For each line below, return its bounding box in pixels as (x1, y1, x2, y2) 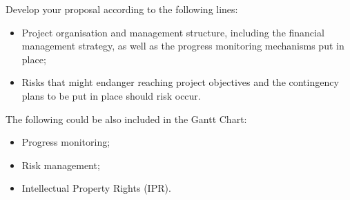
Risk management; (21, 157, 100, 172)
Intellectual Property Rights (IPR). (21, 181, 171, 195)
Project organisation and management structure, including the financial (21, 25, 324, 39)
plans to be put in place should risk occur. (21, 88, 201, 102)
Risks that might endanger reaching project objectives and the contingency (21, 75, 339, 89)
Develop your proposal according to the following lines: (6, 2, 238, 16)
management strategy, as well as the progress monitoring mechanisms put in (21, 38, 344, 53)
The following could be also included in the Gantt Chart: (6, 111, 247, 126)
